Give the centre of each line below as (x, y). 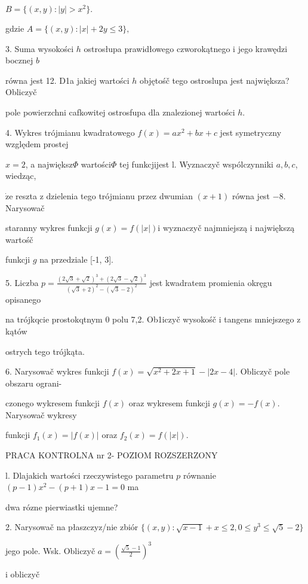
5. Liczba (22, 282)
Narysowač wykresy (41, 414)
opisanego (23, 299)
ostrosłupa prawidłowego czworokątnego (157, 48)
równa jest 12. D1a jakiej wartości (67, 80)
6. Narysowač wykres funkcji (57, 371)
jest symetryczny (251, 132)
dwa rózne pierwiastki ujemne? (62, 507)
